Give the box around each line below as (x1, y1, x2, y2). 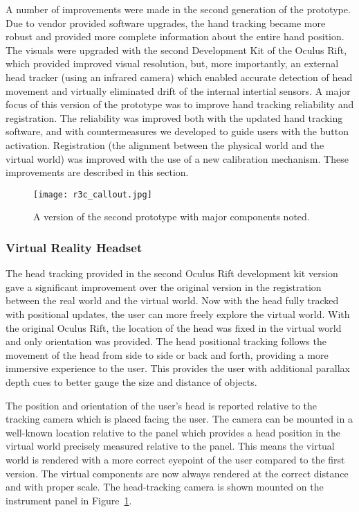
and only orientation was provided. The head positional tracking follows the (6, 334, 326, 348)
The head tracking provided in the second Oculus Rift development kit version (6, 266, 338, 281)
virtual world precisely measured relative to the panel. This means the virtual (6, 439, 335, 453)
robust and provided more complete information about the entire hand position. (6, 29, 344, 44)
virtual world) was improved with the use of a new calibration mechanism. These (6, 151, 349, 166)
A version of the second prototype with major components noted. (33, 209, 310, 224)
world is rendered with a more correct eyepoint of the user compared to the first (6, 452, 345, 466)
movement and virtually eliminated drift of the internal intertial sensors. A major (6, 83, 351, 98)
